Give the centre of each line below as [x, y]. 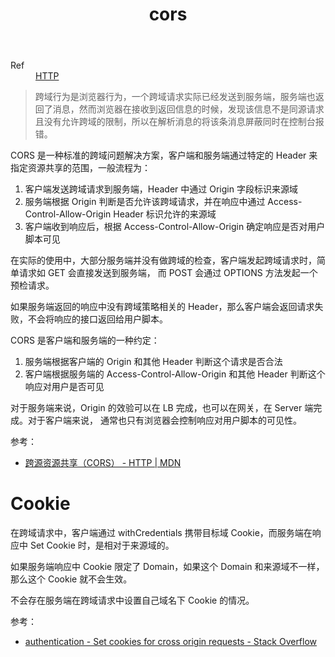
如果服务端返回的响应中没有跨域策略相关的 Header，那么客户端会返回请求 [162, 307]
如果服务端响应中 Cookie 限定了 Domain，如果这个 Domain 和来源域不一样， [167, 567]
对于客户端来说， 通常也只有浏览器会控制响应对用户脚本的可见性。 [164, 420]
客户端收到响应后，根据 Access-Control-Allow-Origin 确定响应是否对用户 [175, 227]
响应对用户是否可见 [64, 387]
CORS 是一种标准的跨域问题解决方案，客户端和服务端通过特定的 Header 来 [164, 155]
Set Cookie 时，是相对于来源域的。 [102, 545]
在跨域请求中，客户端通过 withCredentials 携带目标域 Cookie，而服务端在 [161, 533]
